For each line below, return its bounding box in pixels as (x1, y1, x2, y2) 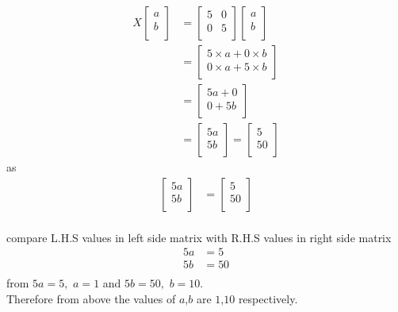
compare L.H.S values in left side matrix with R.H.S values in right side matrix (6, 229, 392, 245)
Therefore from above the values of (6, 291, 176, 307)
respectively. (238, 291, 298, 307)
